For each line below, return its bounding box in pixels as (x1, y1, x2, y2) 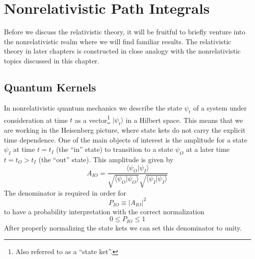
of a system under (193, 102, 247, 113)
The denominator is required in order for (4, 187, 127, 198)
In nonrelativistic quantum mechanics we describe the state (4, 102, 182, 113)
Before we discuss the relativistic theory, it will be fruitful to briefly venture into (4, 27, 246, 37)
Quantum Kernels (4, 79, 96, 94)
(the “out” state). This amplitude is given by (38, 154, 174, 164)
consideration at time (4, 115, 68, 125)
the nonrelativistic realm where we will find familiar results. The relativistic (4, 36, 231, 46)
